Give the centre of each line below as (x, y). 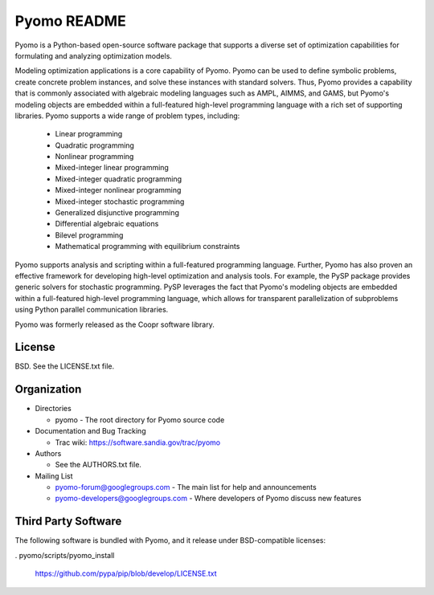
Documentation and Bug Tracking (90, 431)
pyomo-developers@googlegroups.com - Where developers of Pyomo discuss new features (208, 499)
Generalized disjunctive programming (117, 213)
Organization (48, 389)
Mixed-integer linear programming (112, 168)
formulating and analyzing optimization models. (94, 55)
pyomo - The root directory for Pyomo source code (140, 420)
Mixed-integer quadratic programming (119, 179)
